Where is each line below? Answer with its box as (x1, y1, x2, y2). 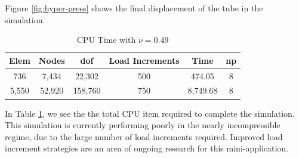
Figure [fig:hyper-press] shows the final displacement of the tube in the (5, 2, 263, 14)
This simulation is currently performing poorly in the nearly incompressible (5, 119, 280, 131)
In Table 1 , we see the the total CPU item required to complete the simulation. (5, 107, 295, 119)
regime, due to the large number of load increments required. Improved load (5, 130, 283, 142)
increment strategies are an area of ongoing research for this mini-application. (5, 142, 289, 154)
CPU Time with (76, 33, 136, 46)
